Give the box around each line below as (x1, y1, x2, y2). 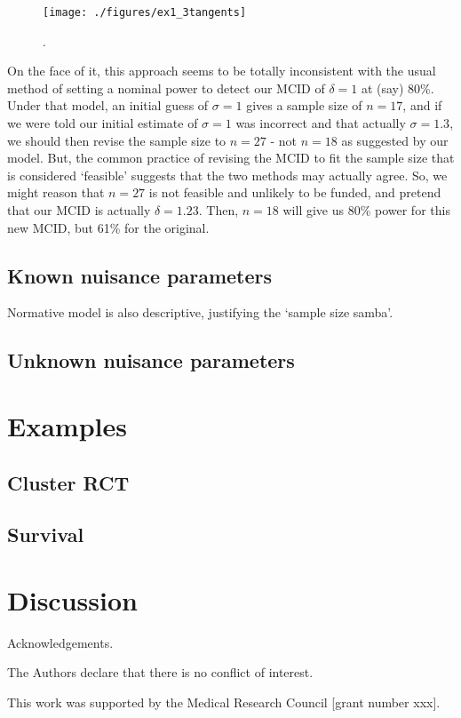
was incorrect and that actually (235, 114, 406, 132)
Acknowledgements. (7, 633, 114, 651)
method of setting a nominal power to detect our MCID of (7, 78, 325, 97)
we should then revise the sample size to (7, 131, 227, 149)
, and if (402, 96, 442, 115)
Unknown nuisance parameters (7, 347, 295, 374)
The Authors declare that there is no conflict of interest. (7, 663, 314, 682)
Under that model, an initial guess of (7, 96, 209, 115)
